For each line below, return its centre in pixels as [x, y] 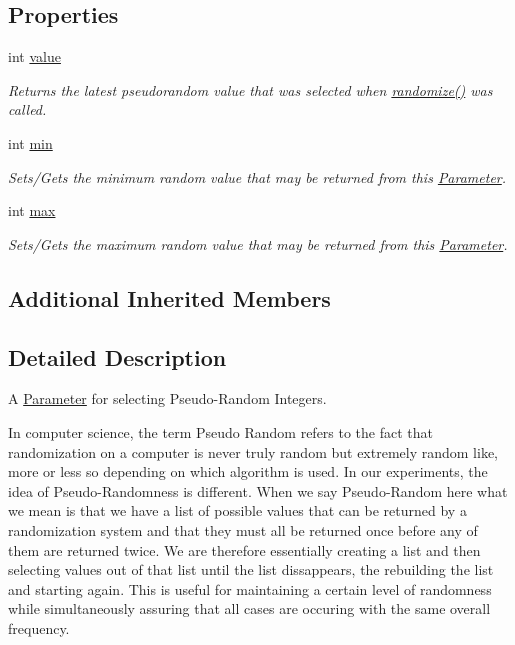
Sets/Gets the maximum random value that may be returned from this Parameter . [258, 243]
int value [34, 56]
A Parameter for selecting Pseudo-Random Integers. [167, 398]
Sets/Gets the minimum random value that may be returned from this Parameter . [257, 176]
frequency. [39, 627]
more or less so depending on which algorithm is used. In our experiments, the [248, 471]
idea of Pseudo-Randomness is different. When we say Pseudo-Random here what [258, 490]
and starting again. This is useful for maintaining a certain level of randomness [250, 588]
